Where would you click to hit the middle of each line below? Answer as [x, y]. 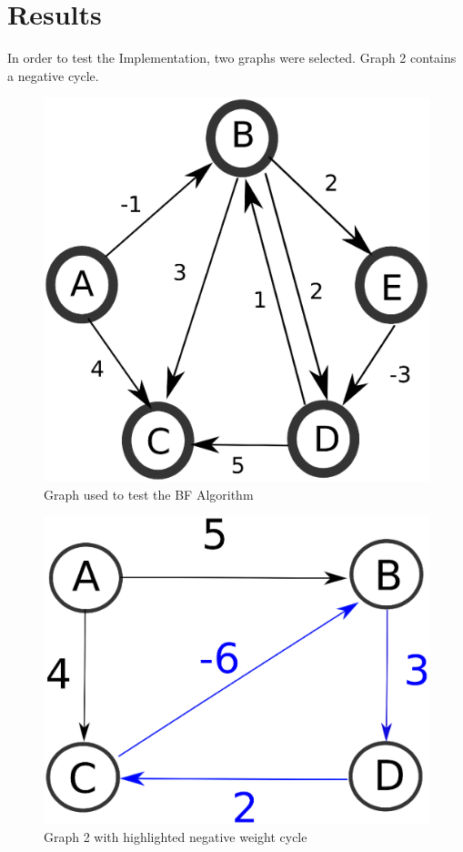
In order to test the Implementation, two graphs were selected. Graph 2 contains [232, 58]
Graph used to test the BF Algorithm [149, 494]
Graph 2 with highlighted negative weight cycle [176, 837]
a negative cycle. [53, 75]
